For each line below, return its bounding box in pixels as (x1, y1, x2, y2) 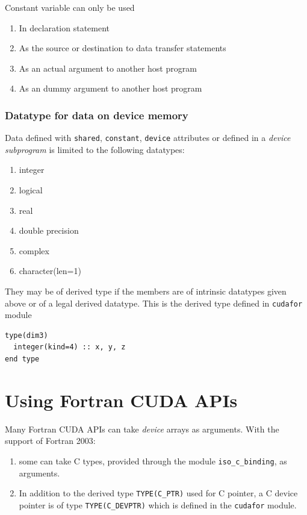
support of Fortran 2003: (5, 434, 96, 447)
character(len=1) (19, 264, 81, 277)
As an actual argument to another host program (19, 61, 197, 74)
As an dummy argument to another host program (19, 82, 202, 95)
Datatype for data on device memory (5, 107, 188, 122)
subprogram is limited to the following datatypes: (5, 143, 185, 155)
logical (19, 184, 43, 196)
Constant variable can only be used (5, 1, 135, 13)
